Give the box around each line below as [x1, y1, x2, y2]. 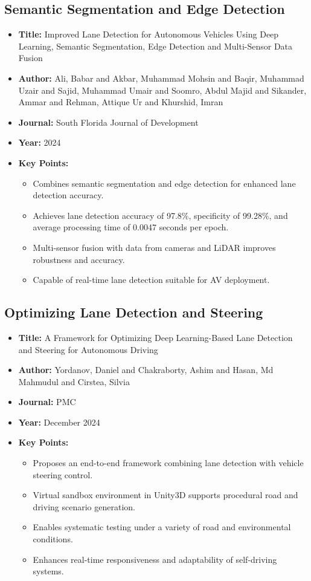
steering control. [33, 468, 93, 481]
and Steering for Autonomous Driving [18, 343, 158, 355]
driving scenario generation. [33, 500, 135, 513]
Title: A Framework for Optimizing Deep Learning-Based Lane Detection [18, 331, 293, 343]
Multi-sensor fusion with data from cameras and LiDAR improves [33, 241, 276, 253]
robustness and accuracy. [33, 253, 125, 265]
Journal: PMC [18, 395, 76, 408]
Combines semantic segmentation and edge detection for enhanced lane [33, 177, 296, 189]
